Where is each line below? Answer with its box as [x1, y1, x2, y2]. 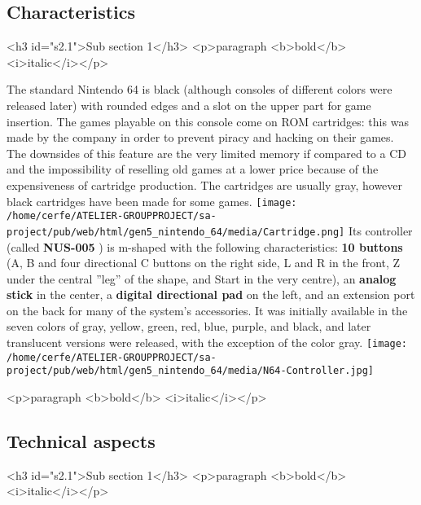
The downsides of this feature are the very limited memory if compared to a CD [7, 144, 406, 161]
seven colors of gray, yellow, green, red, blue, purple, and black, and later [7, 318, 371, 335]
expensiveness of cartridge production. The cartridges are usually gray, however [7, 176, 403, 193]
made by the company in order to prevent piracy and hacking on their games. [7, 129, 394, 146]
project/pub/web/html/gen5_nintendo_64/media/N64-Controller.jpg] [7, 365, 375, 377]
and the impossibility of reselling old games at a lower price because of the [7, 160, 379, 178]
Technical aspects [7, 428, 156, 454]
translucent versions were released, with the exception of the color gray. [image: [7, 334, 408, 351]
